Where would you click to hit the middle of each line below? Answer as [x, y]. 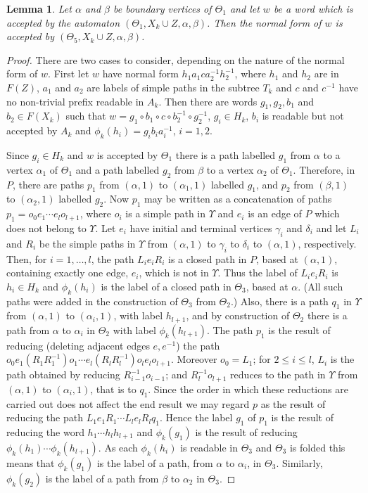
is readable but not [303, 116]
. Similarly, [299, 463]
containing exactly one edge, [68, 273]
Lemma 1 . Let [39, 8]
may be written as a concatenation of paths [238, 199]
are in [326, 73]
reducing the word [45, 432]
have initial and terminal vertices [201, 228]
